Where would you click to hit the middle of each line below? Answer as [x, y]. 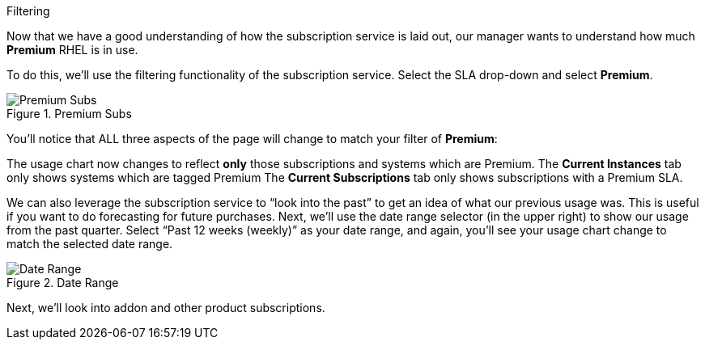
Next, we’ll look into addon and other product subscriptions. [166, 308]
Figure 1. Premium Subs [69, 114]
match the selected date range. [90, 244]
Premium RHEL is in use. [72, 50]
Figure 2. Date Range [63, 283]
